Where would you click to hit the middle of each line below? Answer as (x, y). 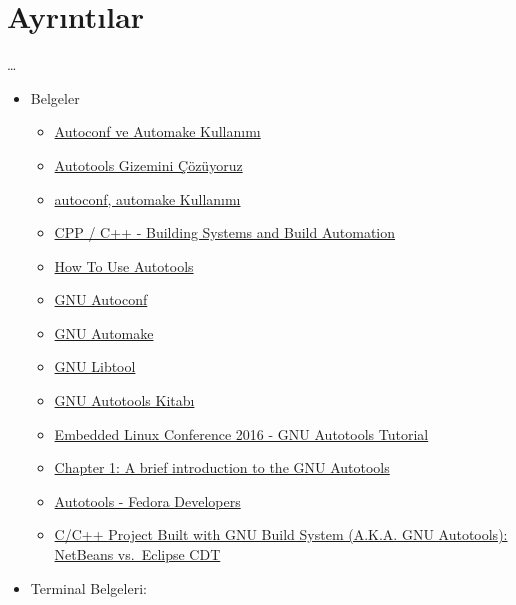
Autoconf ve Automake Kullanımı (157, 131)
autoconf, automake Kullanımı (147, 198)
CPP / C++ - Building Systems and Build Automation (225, 232)
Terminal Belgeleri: (88, 587)
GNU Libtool (95, 366)
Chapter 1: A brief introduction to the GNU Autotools (222, 467)
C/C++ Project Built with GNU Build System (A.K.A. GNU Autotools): (281, 534)
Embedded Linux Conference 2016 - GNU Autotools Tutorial (241, 433)
